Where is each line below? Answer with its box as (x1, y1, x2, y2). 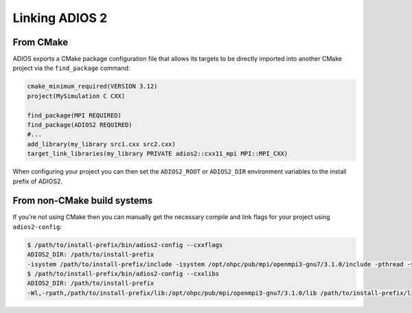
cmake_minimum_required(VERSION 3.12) (27, 82, 158, 91)
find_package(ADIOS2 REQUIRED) (27, 121, 133, 128)
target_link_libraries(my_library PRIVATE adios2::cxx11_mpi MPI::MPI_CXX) (27, 150, 288, 158)
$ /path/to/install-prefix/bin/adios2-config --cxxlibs (27, 270, 220, 277)
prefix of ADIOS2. (12, 177, 63, 185)
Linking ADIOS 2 (12, 10, 108, 25)
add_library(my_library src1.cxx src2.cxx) (27, 140, 176, 148)
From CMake (12, 36, 69, 48)
